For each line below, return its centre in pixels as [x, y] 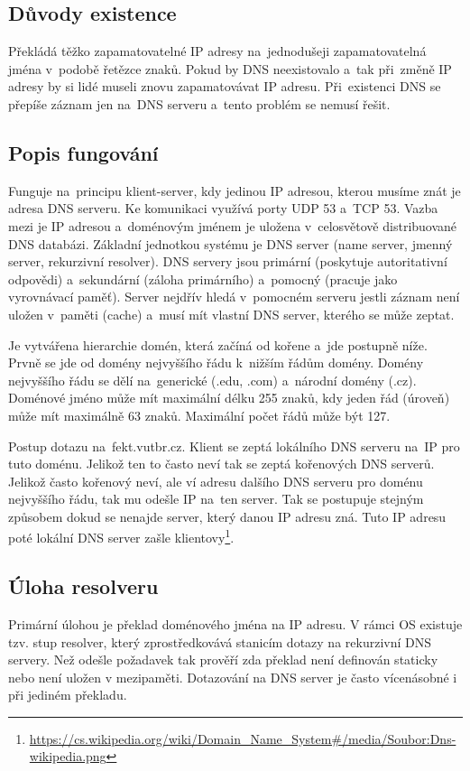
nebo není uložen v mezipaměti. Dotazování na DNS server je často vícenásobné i [233, 677]
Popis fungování [83, 152]
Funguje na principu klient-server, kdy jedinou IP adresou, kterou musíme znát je [235, 190]
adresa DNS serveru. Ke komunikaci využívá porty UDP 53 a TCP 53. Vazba [223, 208]
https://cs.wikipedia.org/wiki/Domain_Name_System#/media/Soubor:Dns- [243, 738]
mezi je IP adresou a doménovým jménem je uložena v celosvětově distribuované [233, 225]
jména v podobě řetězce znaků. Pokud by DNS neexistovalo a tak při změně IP [230, 68]
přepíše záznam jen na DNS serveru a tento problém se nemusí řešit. [199, 103]
